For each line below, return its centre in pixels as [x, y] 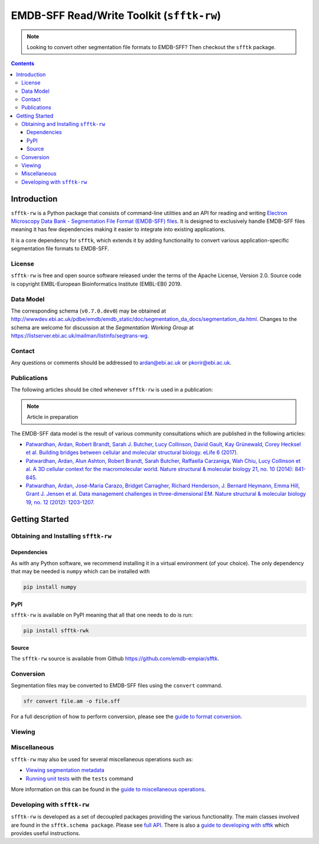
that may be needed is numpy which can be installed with [80, 572]
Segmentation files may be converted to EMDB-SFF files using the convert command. [117, 686]
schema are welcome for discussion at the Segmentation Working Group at [102, 327]
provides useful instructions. [45, 833]
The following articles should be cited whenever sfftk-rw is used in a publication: [112, 389]
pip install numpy [50, 587]
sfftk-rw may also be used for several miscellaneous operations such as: [102, 759]
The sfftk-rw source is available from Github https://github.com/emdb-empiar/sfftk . [115, 658]
